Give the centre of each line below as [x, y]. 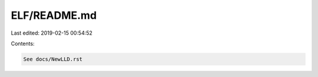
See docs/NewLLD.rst [53, 59]
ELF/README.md [54, 15]
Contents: [23, 43]
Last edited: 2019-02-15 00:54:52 [52, 33]
